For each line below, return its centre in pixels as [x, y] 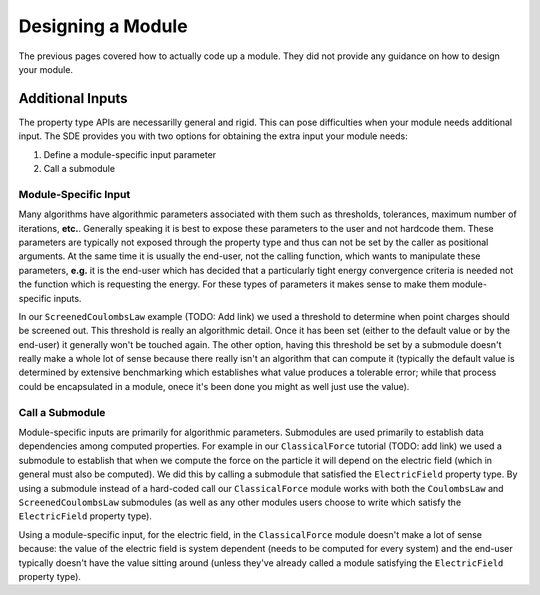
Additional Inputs [73, 98]
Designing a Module [103, 26]
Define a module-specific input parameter [130, 154]
